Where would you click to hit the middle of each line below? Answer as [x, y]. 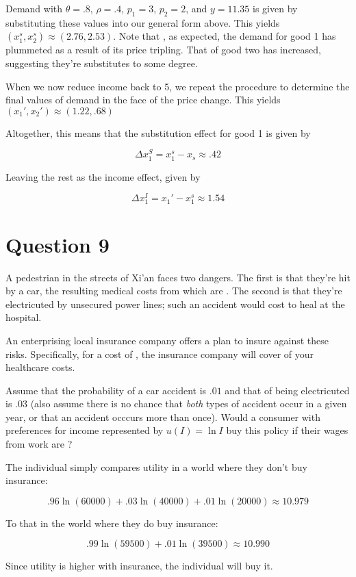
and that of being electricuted [287, 390]
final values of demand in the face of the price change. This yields [143, 100]
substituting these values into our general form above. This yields [143, 22]
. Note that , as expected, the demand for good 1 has [225, 36]
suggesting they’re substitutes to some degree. [102, 63]
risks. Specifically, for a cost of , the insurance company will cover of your [160, 354]
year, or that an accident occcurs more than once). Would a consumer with [163, 416]
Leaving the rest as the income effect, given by [103, 176]
